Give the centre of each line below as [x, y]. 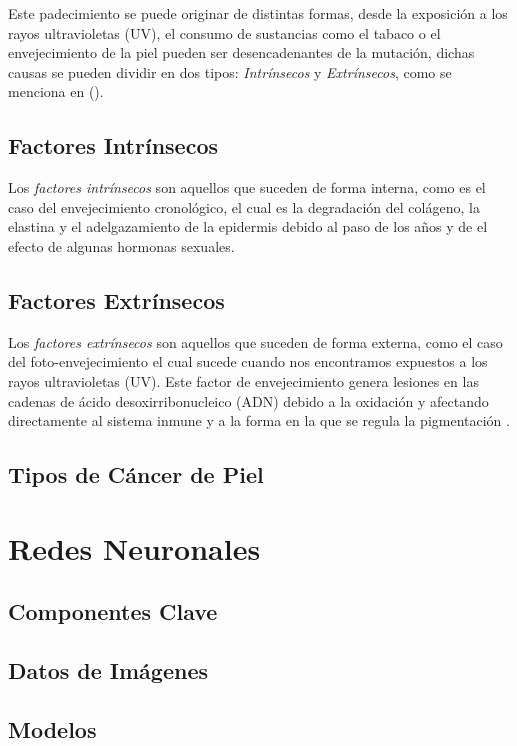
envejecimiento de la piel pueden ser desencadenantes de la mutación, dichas [241, 52]
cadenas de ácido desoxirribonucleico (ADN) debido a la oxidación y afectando [248, 400]
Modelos [52, 728]
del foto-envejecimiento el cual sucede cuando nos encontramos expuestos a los [248, 361]
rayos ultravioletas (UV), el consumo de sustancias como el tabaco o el [224, 32]
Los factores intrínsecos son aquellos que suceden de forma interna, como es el [247, 187]
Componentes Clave [113, 611]
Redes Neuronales [134, 547]
